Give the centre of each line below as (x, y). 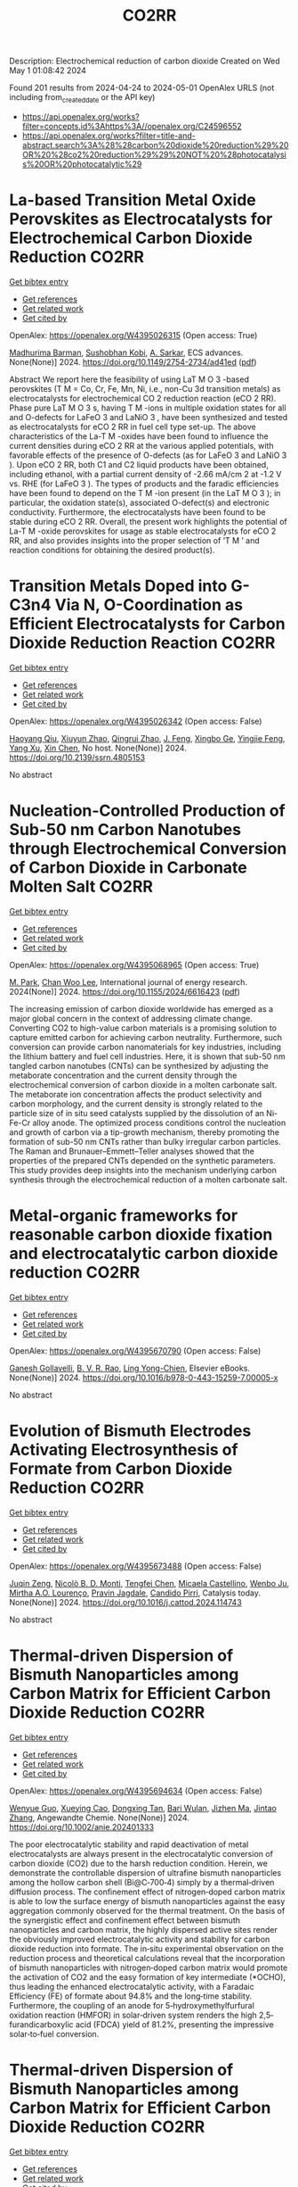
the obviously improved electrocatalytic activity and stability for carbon (140, 1939)
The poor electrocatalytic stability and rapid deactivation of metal (129, 1844)
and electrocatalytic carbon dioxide (144, 1253)
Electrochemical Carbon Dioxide (131, 238)
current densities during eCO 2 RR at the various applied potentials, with (141, 445)
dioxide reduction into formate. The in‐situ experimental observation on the (147, 1948)
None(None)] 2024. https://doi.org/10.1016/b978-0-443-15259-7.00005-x (144, 1377)
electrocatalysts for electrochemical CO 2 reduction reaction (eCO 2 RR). (143, 398)
